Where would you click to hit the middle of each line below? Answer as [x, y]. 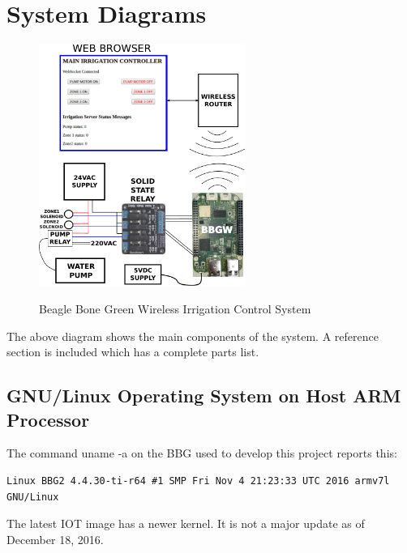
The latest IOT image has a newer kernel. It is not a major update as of [186, 523]
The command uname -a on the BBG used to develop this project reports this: [202, 453]
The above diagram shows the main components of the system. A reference [193, 336]
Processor [48, 419]
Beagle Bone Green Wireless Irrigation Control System [175, 308]
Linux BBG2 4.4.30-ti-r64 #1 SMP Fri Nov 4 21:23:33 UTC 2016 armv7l [198, 481]
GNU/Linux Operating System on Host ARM [204, 396]
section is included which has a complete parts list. [133, 352]
